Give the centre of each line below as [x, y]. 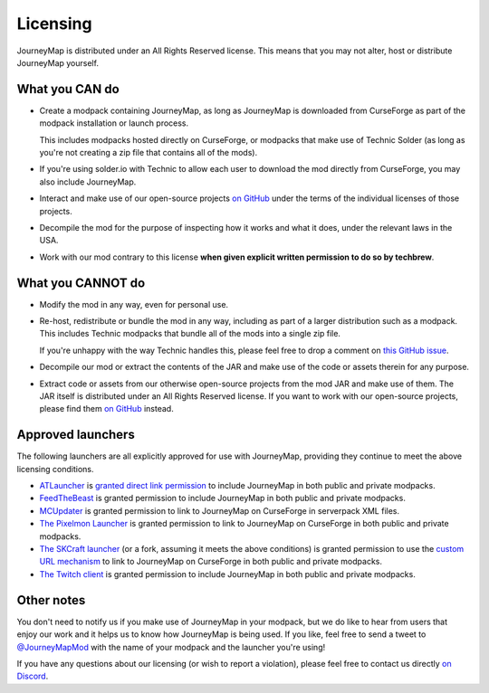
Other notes [51, 600]
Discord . [33, 676]
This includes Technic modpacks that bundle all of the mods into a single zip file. [190, 334]
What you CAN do [68, 89]
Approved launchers [76, 435]
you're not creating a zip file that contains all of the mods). [149, 153]
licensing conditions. [55, 469]
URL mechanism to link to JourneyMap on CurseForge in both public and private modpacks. [211, 562]
